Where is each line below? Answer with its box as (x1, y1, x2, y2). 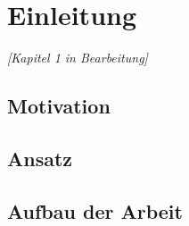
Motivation (7, 92, 111, 120)
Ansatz (7, 144, 73, 172)
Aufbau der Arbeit (7, 197, 183, 224)
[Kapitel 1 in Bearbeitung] (7, 48, 148, 67)
